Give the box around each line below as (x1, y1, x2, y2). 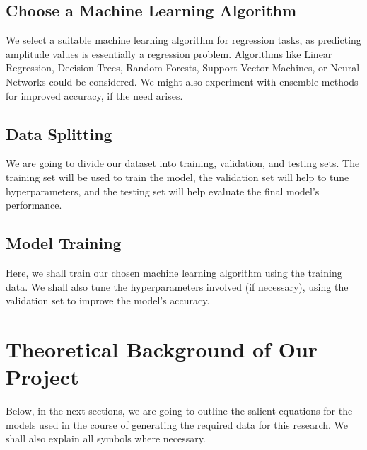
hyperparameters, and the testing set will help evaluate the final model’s (6, 183, 320, 198)
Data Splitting (6, 122, 112, 144)
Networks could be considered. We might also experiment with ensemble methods (6, 74, 359, 88)
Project (6, 362, 79, 391)
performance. (6, 197, 62, 212)
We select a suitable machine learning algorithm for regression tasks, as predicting (6, 33, 361, 47)
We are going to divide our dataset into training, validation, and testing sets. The (6, 156, 360, 171)
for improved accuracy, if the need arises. (6, 88, 183, 103)
